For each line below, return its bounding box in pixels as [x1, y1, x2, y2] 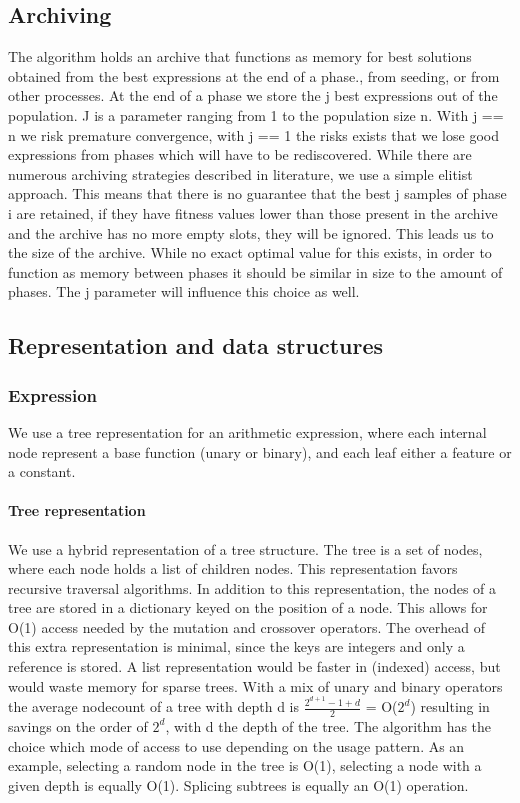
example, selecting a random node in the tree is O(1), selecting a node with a [8, 755, 482, 776]
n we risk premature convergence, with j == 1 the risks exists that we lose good [8, 124, 499, 145]
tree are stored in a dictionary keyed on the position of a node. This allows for [8, 597, 488, 618]
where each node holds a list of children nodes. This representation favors [8, 558, 458, 579]
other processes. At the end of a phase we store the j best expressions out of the [8, 85, 498, 106]
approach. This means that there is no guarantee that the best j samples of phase [8, 183, 507, 204]
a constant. [8, 461, 76, 482]
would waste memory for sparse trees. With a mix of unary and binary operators [8, 675, 503, 696]
